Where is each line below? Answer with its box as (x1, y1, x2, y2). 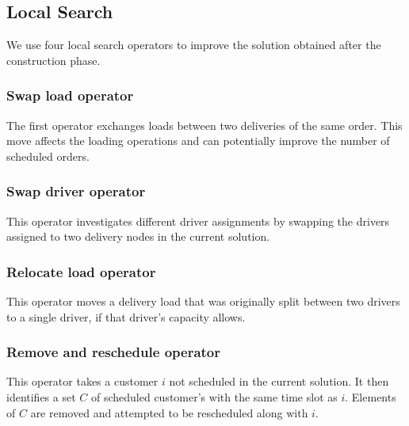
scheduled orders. (6, 147, 90, 164)
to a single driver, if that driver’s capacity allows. (6, 308, 246, 325)
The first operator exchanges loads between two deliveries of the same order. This (6, 116, 403, 133)
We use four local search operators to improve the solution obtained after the (6, 36, 381, 53)
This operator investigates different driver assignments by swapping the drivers (6, 212, 390, 229)
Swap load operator (6, 86, 134, 105)
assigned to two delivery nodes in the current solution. (6, 228, 270, 245)
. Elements (345, 389, 396, 405)
